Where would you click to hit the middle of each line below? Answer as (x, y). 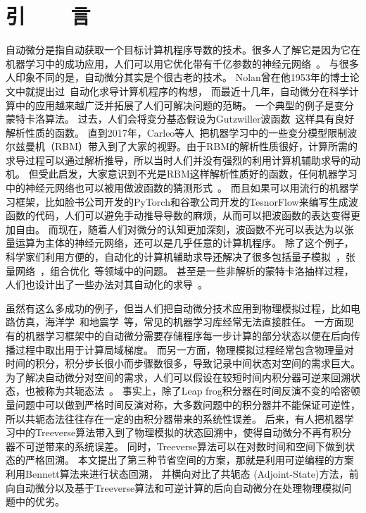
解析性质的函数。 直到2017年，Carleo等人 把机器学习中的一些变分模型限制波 (182, 132)
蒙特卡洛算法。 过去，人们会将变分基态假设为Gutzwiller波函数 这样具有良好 (180, 119)
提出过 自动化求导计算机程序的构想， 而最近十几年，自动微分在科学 (192, 91)
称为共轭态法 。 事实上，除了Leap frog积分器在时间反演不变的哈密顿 (202, 391)
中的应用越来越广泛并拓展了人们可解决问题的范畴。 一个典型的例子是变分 (184, 105)
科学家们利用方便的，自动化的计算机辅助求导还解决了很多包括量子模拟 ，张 (181, 257)
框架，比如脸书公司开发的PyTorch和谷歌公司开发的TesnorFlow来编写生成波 (187, 201)
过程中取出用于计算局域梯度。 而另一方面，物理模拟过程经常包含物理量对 (184, 349)
